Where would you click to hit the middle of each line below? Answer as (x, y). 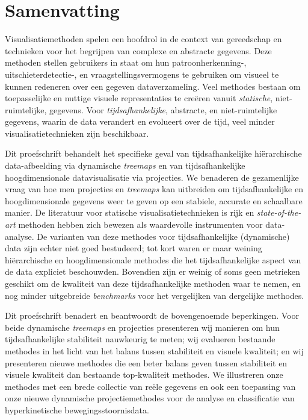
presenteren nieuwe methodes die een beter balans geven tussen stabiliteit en (146, 362)
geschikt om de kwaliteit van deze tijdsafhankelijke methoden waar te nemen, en (153, 283)
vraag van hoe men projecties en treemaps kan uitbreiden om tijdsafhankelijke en (154, 189)
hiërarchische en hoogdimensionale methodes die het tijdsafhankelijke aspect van (153, 259)
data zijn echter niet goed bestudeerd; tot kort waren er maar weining (134, 248)
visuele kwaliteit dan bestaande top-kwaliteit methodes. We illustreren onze (144, 375)
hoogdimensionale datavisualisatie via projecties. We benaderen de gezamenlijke (152, 177)
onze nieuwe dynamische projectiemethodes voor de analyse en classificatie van (150, 398)
